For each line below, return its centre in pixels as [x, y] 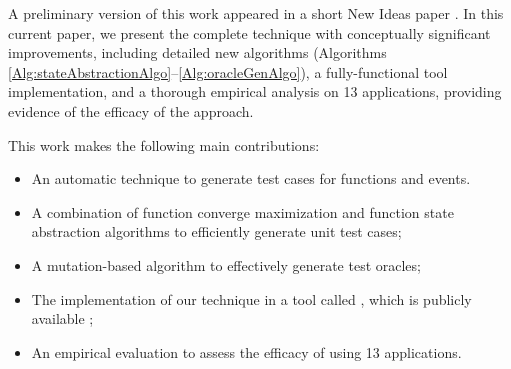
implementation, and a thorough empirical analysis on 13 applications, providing [255, 91]
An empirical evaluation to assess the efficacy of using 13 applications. [246, 351]
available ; [62, 318]
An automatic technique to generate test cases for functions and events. [251, 178]
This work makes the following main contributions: [164, 144]
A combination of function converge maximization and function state [242, 211]
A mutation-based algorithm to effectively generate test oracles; [226, 264]
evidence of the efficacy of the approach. [131, 110]
